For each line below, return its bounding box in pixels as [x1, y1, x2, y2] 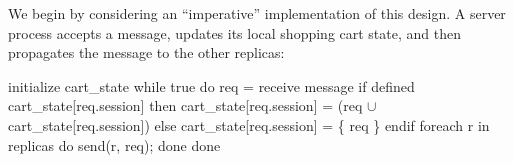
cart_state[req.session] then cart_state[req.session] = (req [8, 95, 363, 116]
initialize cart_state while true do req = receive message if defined [8, 75, 415, 96]
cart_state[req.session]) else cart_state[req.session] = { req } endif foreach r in [8, 114, 490, 135]
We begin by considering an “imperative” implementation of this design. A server [8, 3, 506, 23]
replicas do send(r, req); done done [8, 134, 221, 155]
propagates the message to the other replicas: [8, 42, 285, 63]
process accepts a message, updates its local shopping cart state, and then [8, 22, 461, 43]
